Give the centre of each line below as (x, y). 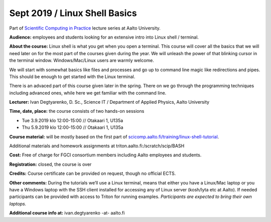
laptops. (18, 203)
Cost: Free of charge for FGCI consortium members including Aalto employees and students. (105, 155)
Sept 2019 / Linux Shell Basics (73, 13)
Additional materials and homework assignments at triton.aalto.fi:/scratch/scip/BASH (97, 146)
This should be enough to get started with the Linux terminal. (72, 76)
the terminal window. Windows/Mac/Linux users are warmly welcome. (82, 61)
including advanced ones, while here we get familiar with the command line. (88, 93)
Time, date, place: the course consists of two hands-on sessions (77, 111)
